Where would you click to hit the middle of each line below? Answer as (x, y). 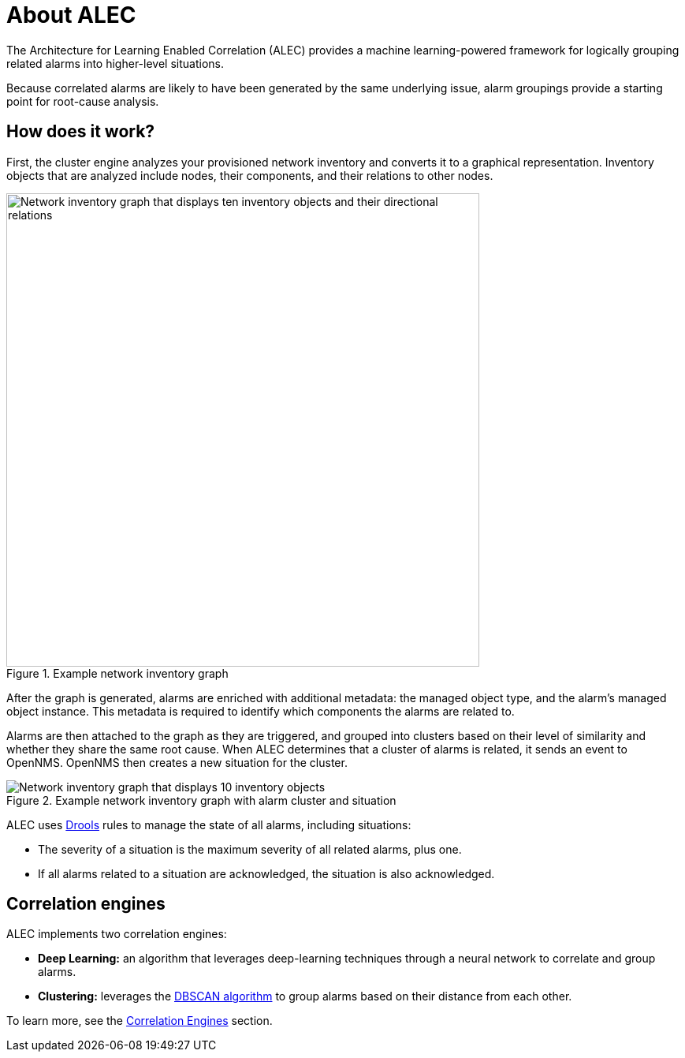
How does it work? (81, 132)
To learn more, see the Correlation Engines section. (140, 1021)
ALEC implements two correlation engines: (117, 934)
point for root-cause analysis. (83, 101)
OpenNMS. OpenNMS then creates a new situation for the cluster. (177, 762)
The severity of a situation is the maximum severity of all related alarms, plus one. (250, 849)
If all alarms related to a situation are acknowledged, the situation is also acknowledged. (266, 873)
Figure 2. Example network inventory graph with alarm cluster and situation (201, 800)
